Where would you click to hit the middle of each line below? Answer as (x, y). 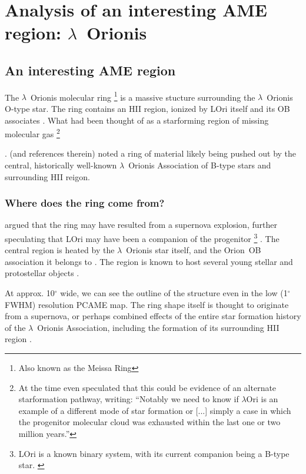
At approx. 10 (30, 293)
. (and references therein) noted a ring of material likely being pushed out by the (151, 153)
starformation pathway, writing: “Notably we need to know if (129, 399)
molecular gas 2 (32, 133)
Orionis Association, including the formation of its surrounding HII (158, 327)
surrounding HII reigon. (47, 176)
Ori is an (262, 399)
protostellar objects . (42, 273)
